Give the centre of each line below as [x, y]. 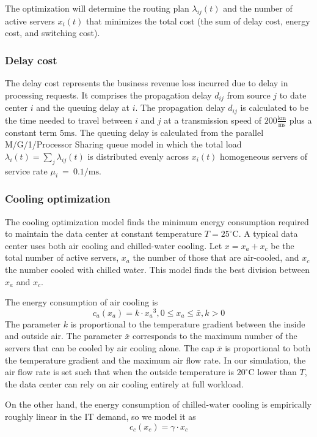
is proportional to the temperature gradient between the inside [188, 323]
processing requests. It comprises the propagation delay [108, 95]
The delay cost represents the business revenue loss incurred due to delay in [147, 83]
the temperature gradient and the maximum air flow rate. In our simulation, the [155, 360]
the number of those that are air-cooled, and [216, 257]
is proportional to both [268, 347]
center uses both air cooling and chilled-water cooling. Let [114, 245]
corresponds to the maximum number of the [215, 336]
